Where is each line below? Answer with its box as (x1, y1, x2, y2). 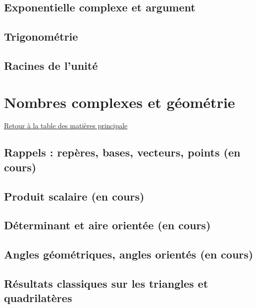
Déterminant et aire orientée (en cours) (4, 217, 211, 233)
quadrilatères (4, 290, 72, 306)
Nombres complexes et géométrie (4, 92, 235, 112)
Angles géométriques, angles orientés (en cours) (4, 247, 254, 262)
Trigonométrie (4, 29, 78, 44)
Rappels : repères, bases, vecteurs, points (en (4, 145, 241, 160)
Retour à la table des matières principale (4, 120, 128, 131)
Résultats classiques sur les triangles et (4, 275, 208, 291)
